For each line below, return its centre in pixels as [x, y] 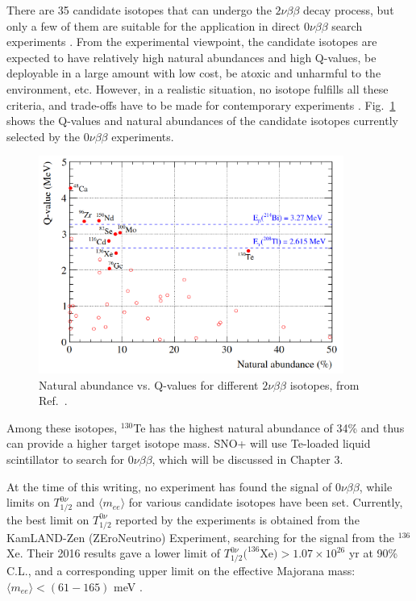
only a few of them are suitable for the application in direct [154, 25]
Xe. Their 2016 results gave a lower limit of [114, 553]
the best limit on [48, 519]
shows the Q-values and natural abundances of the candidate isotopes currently [202, 121]
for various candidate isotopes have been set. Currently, [266, 502]
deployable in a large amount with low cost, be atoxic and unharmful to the [194, 73]
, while [376, 486]
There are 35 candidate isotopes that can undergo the [139, 10]
